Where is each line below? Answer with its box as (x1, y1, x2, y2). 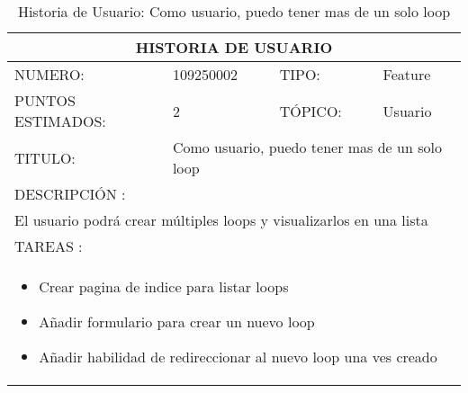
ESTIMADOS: (14, 111, 106, 131)
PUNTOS (14, 90, 76, 111)
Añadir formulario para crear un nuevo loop (39, 311, 315, 332)
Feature (382, 64, 431, 85)
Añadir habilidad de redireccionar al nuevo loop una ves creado (39, 346, 437, 367)
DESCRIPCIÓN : (14, 183, 126, 204)
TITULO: (14, 147, 76, 168)
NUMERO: (14, 64, 85, 85)
